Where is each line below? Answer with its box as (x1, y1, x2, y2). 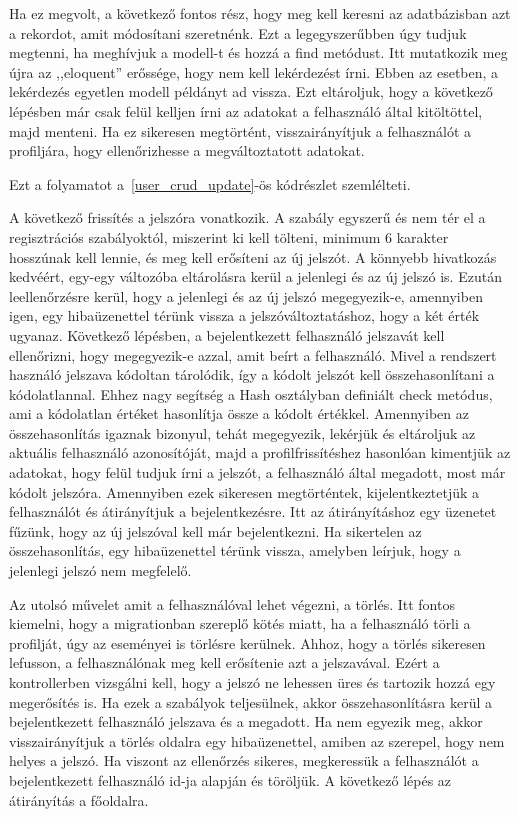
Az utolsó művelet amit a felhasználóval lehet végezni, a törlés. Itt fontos (9, 593, 455, 614)
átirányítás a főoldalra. (9, 789, 149, 810)
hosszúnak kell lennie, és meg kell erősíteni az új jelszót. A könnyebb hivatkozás (9, 246, 497, 267)
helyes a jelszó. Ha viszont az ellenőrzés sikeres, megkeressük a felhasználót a (9, 750, 479, 771)
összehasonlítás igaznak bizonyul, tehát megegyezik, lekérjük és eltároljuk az (9, 422, 476, 443)
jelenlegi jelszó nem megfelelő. (9, 560, 192, 581)
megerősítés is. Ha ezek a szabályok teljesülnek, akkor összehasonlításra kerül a (9, 691, 492, 712)
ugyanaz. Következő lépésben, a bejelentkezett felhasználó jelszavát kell (9, 324, 445, 345)
